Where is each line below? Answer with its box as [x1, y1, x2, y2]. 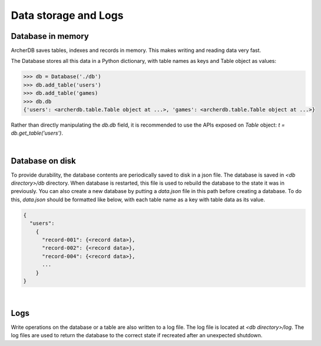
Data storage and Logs [11, 9, 124, 22]
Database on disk [11, 156, 77, 166]
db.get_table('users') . [11, 129, 63, 137]
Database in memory [11, 31, 90, 41]
